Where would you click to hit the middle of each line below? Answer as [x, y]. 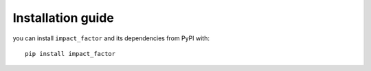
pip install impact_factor [70, 54]
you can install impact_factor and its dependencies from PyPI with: [111, 38]
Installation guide [64, 18]
